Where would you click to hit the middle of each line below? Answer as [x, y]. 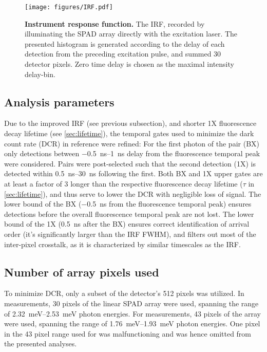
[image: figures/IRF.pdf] [69, 7]
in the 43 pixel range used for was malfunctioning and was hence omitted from [128, 333]
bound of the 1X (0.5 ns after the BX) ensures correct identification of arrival [127, 224]
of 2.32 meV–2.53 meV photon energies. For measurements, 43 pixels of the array [133, 313]
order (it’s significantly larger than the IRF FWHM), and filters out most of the [130, 234]
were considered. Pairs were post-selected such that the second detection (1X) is [130, 163]
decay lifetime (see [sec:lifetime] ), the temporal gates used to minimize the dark [129, 133]
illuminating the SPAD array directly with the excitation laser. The [131, 34]
